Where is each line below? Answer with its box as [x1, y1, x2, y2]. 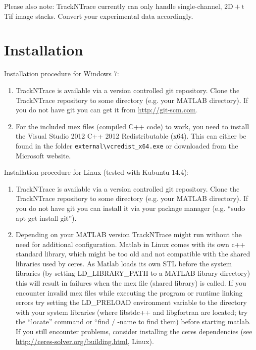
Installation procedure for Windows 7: [4, 68, 119, 79]
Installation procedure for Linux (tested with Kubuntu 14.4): [4, 167, 189, 177]
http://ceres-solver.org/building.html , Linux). [15, 336, 154, 346]
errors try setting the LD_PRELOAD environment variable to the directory [15, 297, 247, 307]
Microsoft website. [15, 150, 71, 160]
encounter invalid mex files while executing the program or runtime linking [15, 287, 243, 298]
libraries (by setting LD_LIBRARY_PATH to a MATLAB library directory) [15, 268, 250, 278]
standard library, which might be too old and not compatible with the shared [15, 249, 251, 259]
